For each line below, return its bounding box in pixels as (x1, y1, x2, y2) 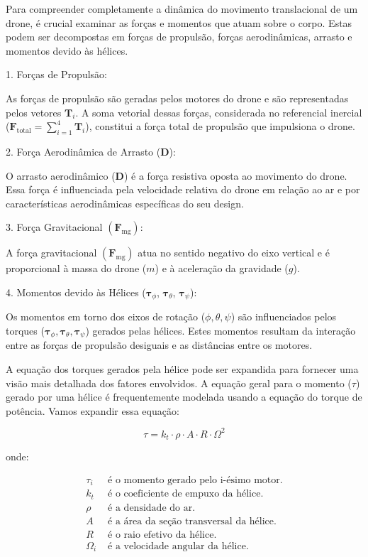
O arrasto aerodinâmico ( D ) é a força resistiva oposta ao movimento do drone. (6, 168, 347, 183)
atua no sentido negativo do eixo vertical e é (138, 245, 330, 260)
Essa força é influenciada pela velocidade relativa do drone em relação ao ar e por (6, 182, 360, 197)
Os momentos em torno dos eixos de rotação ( (6, 309, 206, 324)
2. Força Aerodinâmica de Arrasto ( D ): (6, 144, 176, 158)
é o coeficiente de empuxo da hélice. (108, 489, 264, 499)
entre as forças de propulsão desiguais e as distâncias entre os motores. (6, 337, 313, 352)
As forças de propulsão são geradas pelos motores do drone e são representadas (6, 90, 349, 105)
